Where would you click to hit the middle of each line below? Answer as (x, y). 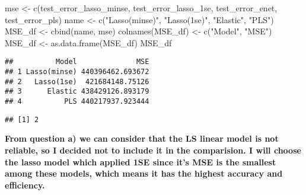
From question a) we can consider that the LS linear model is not (142, 138)
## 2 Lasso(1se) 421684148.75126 (77, 81)
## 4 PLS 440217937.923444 (77, 101)
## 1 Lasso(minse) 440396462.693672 (77, 72)
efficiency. (25, 185)
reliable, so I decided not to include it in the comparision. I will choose (153, 150)
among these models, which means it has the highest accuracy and (144, 173)
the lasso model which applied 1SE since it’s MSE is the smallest (141, 162)
